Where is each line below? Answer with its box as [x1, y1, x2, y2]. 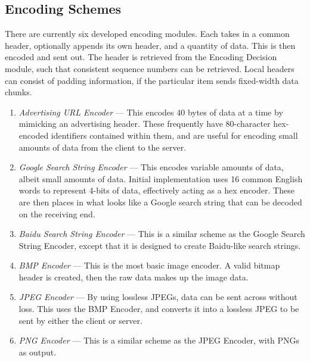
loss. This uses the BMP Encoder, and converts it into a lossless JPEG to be [18, 302, 299, 315]
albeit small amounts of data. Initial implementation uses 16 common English [18, 172, 303, 185]
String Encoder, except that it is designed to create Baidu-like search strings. [18, 239, 301, 251]
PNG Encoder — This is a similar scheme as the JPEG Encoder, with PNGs [18, 334, 300, 347]
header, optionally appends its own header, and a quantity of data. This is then [5, 39, 296, 51]
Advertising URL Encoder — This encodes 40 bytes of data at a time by [18, 105, 283, 118]
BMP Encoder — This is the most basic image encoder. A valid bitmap [18, 259, 280, 271]
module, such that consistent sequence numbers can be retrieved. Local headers [5, 62, 294, 74]
